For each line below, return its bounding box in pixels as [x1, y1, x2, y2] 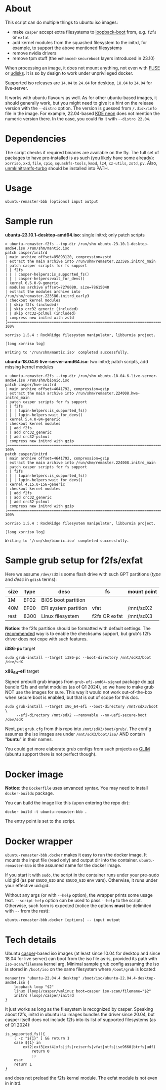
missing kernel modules [5, 364, 53, 370]
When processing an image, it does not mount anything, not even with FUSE [5, 65, 161, 71]
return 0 [31, 1049, 50, 1054]
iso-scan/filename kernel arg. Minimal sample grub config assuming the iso [5, 961, 160, 967]
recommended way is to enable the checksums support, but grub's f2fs [5, 631, 151, 636]
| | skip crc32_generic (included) [5, 306, 79, 311]
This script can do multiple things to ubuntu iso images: [5, 19, 118, 25]
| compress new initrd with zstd [5, 315, 74, 320]
